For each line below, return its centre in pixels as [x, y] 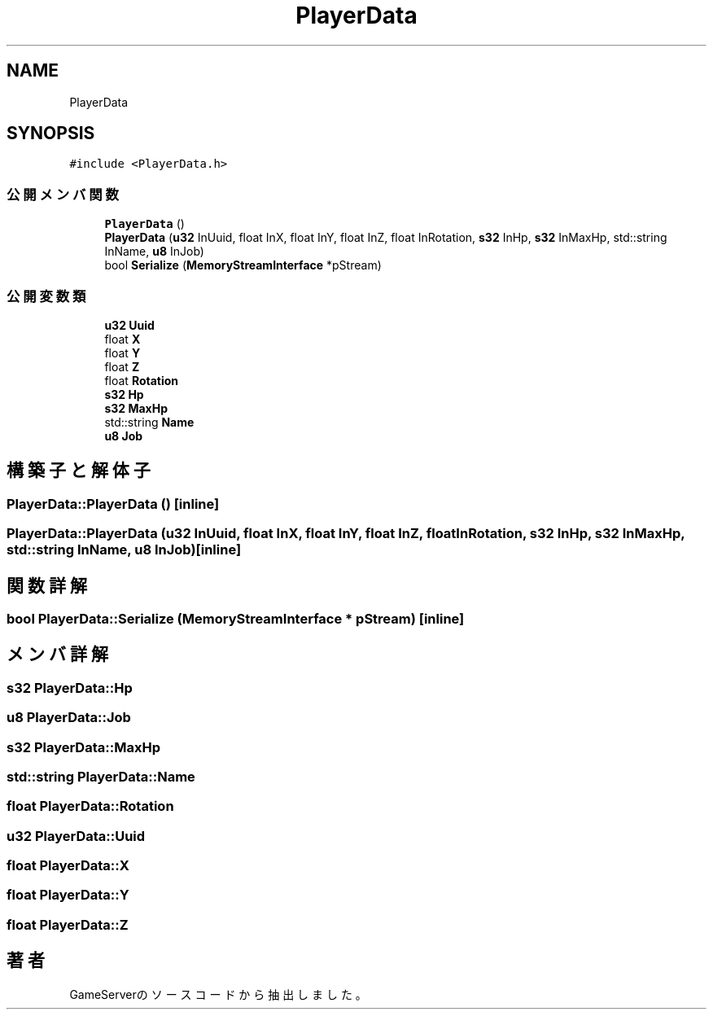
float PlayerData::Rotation [90, 806]
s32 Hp [124, 394]
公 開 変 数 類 [46, 296]
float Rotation [142, 380]
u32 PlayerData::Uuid [76, 836]
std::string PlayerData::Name [101, 776]
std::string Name [149, 422]
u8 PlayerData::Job [69, 718]
